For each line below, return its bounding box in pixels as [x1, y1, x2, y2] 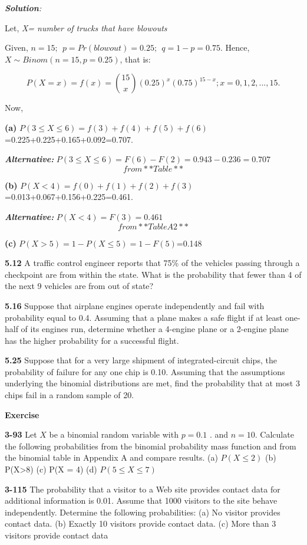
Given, [5, 41, 28, 54]
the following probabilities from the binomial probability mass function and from [5, 439, 296, 452]
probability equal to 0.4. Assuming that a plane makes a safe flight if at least [5, 311, 283, 323]
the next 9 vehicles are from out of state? [5, 280, 154, 292]
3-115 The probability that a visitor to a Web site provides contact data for [5, 482, 280, 495]
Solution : [5, 2, 42, 14]
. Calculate [255, 428, 294, 441]
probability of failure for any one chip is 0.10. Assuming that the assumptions [5, 365, 285, 377]
